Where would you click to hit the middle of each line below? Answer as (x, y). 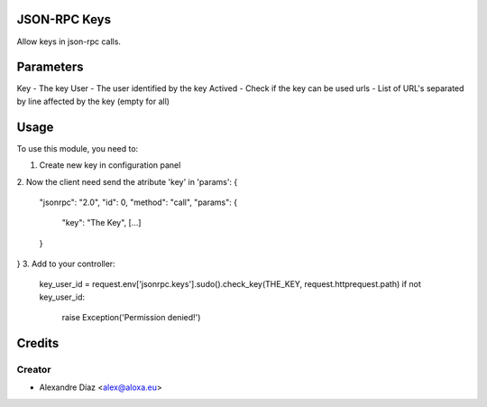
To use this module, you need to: (78, 148)
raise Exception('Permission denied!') (131, 318)
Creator (34, 370)
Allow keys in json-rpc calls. (69, 42)
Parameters (50, 67)
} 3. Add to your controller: (66, 264)
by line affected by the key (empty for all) (93, 101)
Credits (38, 343)
